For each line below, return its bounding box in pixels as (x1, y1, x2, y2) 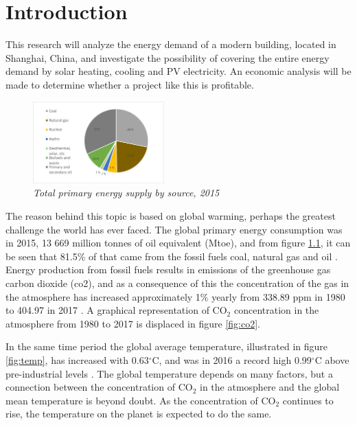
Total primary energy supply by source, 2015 (33, 185, 220, 200)
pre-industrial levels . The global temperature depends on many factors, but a (5, 366, 333, 380)
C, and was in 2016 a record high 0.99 (152, 352, 312, 367)
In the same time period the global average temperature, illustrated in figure (5, 339, 327, 354)
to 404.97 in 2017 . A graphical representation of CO (5, 303, 227, 317)
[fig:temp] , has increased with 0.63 (5, 352, 149, 367)
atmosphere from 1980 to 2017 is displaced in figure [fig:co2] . (5, 316, 260, 330)
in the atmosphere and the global (199, 380, 340, 394)
